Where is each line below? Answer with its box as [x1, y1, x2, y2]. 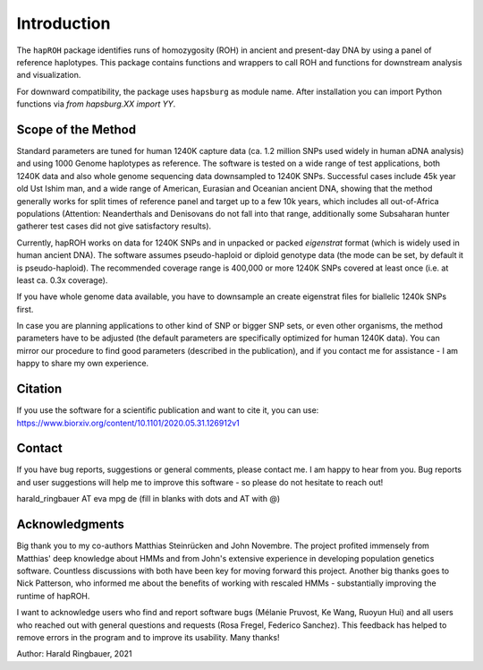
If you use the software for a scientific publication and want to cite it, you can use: [16, 405, 319, 416]
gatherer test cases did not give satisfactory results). [16, 220, 212, 232]
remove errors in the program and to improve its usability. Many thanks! [16, 631, 280, 642]
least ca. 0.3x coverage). [16, 274, 108, 286]
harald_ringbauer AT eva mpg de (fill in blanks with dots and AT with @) [16, 494, 281, 504]
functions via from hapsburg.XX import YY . [16, 99, 176, 109]
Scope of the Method [16, 122, 137, 137]
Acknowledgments [16, 517, 125, 532]
